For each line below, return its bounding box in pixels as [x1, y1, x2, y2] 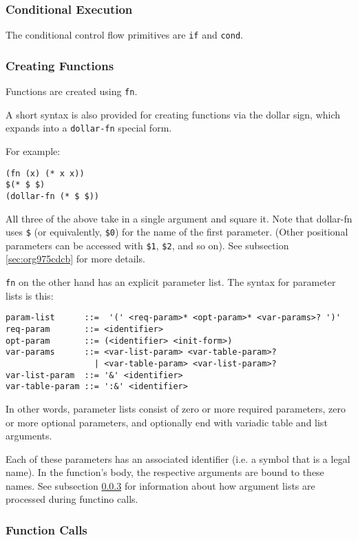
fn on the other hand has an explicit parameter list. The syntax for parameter [6, 275, 336, 289]
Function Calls [6, 521, 87, 538]
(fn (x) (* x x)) [6, 168, 85, 178]
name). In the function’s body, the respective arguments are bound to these [6, 465, 324, 479]
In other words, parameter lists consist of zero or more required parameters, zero [6, 401, 346, 415]
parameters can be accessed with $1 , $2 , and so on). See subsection [6, 238, 289, 252]
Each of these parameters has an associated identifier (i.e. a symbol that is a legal [6, 451, 350, 466]
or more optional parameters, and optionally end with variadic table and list [6, 415, 328, 429]
